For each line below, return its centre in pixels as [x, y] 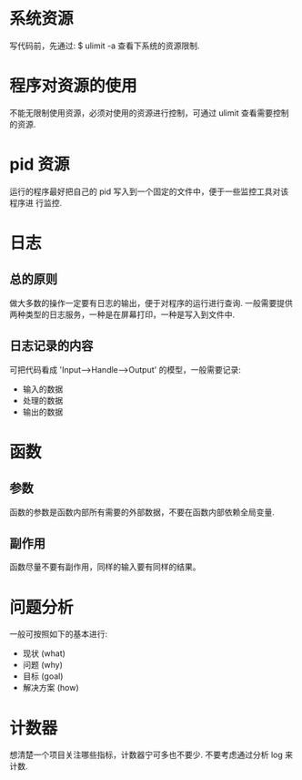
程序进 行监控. [35, 202]
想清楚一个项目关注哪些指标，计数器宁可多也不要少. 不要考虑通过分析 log [146, 755]
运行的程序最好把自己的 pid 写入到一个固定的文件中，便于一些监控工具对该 [149, 191]
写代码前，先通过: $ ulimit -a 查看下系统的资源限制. [105, 46]
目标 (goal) [43, 676]
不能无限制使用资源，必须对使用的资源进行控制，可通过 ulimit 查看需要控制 [149, 113]
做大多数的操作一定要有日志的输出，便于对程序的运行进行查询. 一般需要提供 [151, 303]
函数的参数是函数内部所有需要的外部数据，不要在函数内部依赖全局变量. [142, 512]
